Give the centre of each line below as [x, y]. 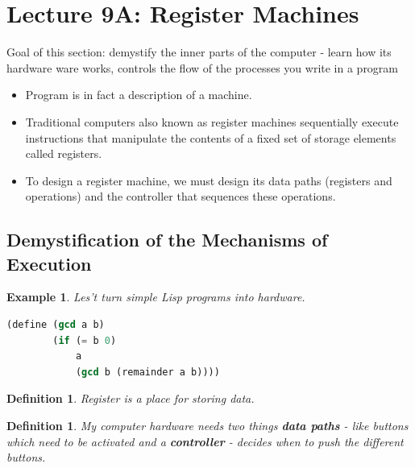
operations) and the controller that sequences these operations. [181, 196]
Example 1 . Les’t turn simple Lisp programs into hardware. [156, 297]
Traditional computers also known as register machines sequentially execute [212, 121]
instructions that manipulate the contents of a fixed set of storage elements [211, 137]
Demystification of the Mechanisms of [167, 240]
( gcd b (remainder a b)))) [147, 372]
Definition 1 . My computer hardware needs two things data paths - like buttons [207, 426]
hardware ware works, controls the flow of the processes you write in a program [203, 67]
